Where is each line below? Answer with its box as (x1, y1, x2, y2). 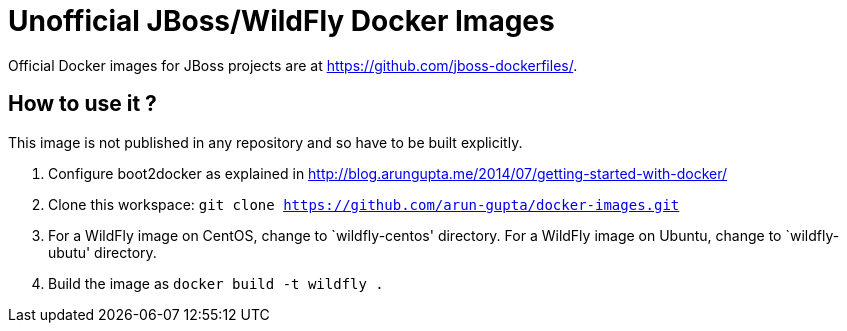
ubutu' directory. (48, 243, 157, 261)
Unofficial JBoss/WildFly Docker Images (8, 4, 555, 38)
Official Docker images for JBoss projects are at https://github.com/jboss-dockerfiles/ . (8, 56, 578, 74)
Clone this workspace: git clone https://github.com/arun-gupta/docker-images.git (48, 195, 680, 213)
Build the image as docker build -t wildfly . (48, 274, 384, 292)
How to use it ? (8, 91, 157, 117)
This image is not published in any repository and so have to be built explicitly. (8, 133, 523, 151)
